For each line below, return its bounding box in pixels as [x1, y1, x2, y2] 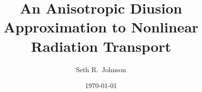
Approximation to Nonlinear [3, 17, 199, 37]
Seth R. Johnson [76, 64, 126, 74]
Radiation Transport [31, 36, 171, 56]
